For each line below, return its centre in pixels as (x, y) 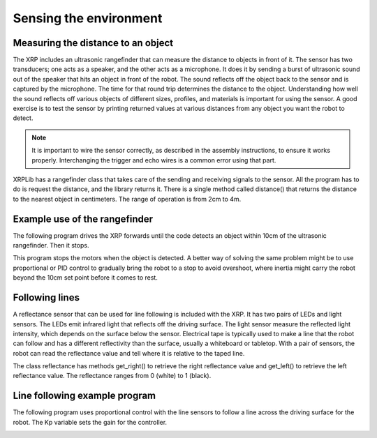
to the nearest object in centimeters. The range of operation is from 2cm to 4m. (127, 199)
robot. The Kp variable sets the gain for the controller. (90, 422)
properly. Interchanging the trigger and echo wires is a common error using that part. (154, 160)
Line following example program (84, 396)
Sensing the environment (88, 18)
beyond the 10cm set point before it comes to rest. (86, 278)
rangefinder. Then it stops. (51, 246)
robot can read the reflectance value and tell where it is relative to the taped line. (129, 353)
